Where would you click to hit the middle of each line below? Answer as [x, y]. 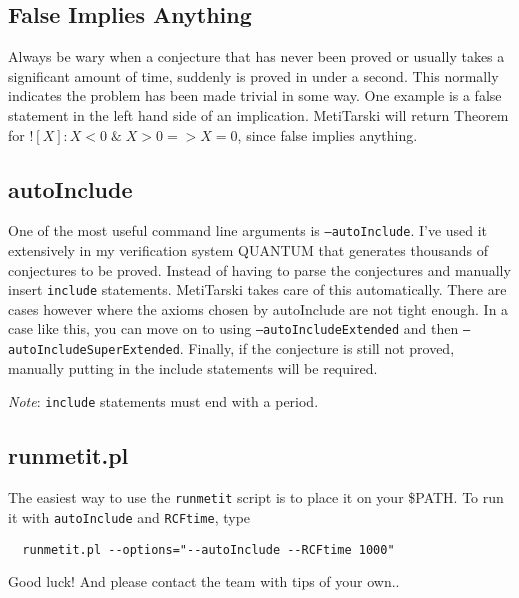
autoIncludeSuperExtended [94, 350]
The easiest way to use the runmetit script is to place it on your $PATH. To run [256, 497]
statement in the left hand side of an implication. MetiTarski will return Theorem [258, 114]
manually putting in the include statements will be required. [193, 367]
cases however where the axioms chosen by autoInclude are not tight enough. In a [258, 308]
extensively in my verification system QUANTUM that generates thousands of [248, 250]
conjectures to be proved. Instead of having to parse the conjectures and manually [259, 269]
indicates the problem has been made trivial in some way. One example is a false [255, 95]
